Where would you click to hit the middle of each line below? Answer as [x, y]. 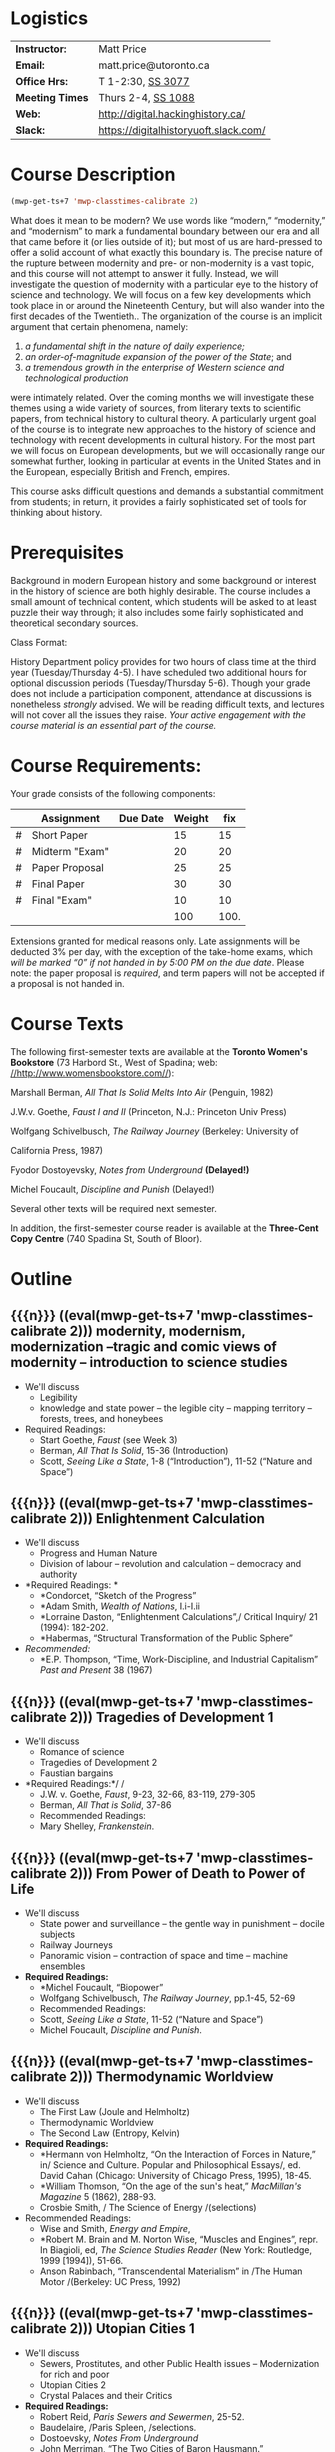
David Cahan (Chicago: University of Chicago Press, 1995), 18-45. [175, 2175]
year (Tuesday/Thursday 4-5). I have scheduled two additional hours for [159, 672]
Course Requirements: [106, 765]
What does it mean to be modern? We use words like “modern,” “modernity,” [168, 220]
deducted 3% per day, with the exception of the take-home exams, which [161, 951]
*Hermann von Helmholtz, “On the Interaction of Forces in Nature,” [178, 2154]
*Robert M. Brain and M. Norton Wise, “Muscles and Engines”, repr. [178, 2239]
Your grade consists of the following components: [113, 793]
